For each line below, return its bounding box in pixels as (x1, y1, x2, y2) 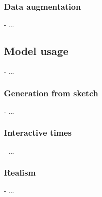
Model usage (4, 43, 68, 58)
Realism (4, 166, 36, 179)
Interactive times (4, 126, 72, 139)
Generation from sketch (4, 87, 98, 99)
